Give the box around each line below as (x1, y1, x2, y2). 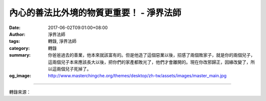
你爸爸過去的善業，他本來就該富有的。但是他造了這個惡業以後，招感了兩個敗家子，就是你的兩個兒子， (48, 52, 255, 58)
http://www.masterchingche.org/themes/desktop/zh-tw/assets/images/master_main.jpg (48, 73, 227, 79)
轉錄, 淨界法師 (48, 38, 76, 44)
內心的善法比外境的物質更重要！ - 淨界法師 (9, 7, 182, 18)
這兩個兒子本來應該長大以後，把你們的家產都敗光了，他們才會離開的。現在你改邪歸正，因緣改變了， (48, 59, 251, 65)
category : (9, 45, 30, 51)
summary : (9, 52, 31, 58)
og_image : (9, 73, 32, 79)
